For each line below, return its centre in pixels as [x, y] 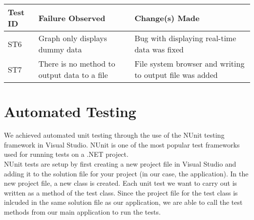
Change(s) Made [167, 18]
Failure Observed [72, 18]
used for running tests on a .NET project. [66, 154]
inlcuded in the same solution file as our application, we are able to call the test [123, 202]
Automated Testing [70, 111]
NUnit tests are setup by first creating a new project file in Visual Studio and [120, 163]
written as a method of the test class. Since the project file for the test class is [121, 192]
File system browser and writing [190, 63]
